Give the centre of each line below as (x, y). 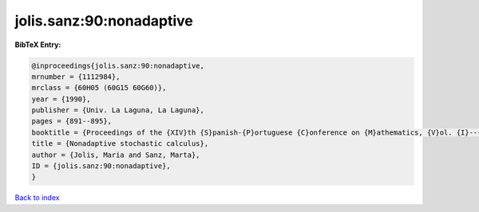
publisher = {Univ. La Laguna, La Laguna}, (118, 110)
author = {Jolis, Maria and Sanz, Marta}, (116, 155)
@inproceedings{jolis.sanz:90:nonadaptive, (118, 65)
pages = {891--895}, (71, 121)
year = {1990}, (61, 99)
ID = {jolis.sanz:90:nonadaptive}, (101, 166)
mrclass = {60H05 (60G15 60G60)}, (99, 88)
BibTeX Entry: (38, 45)
